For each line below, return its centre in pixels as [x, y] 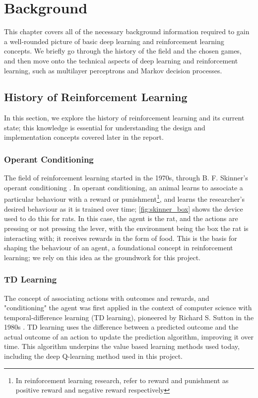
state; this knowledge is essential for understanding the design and [105, 127]
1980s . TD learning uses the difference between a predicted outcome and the [121, 327]
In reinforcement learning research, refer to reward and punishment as [122, 380]
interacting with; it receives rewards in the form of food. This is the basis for [121, 238]
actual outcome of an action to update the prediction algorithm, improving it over [129, 336]
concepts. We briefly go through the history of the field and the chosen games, [123, 51]
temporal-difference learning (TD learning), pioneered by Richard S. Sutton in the [129, 317]
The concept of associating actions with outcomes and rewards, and [107, 298]
